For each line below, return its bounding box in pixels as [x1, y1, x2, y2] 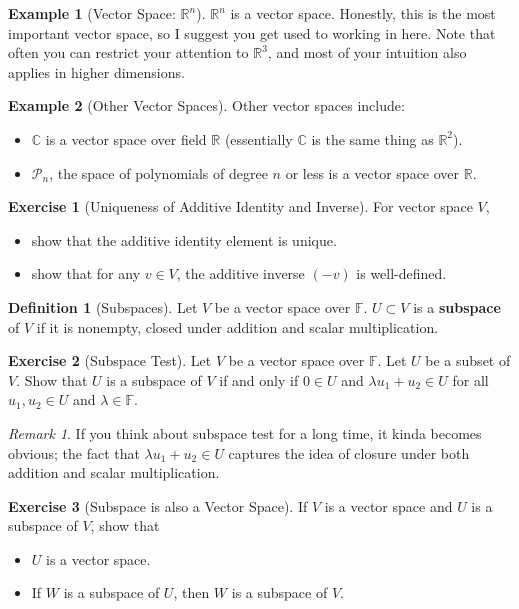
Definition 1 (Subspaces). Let [8, 296, 198, 317]
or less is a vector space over [285, 162, 460, 183]
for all [452, 369, 489, 390]
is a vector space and [324, 495, 453, 516]
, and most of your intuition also [267, 42, 467, 63]
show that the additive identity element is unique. [31, 229, 337, 250]
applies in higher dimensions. [8, 61, 185, 82]
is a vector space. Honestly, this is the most [230, 3, 496, 23]
